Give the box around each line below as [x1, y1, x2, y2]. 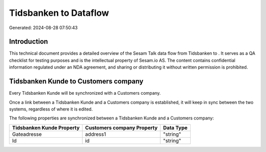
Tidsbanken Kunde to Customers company [9, 77, 144, 86]
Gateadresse [12, 131, 42, 138]
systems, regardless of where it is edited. [9, 106, 93, 112]
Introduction [9, 38, 48, 46]
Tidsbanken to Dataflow [9, 7, 109, 18]
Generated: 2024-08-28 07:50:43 [9, 25, 78, 31]
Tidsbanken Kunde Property [12, 124, 80, 131]
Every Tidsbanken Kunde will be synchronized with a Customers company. [9, 90, 161, 96]
